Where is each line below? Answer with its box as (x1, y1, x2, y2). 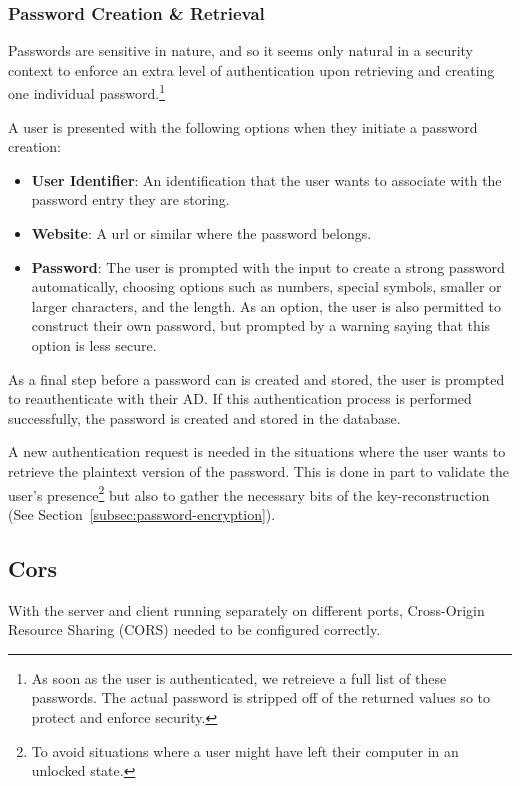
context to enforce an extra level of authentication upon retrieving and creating (8, 59, 495, 80)
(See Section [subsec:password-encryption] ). (8, 503, 276, 524)
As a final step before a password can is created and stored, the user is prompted (8, 368, 505, 389)
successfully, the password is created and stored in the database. (8, 407, 401, 428)
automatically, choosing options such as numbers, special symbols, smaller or (31, 276, 502, 297)
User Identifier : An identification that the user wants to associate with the (31, 169, 502, 190)
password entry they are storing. (31, 189, 230, 210)
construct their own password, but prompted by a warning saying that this (31, 315, 491, 336)
